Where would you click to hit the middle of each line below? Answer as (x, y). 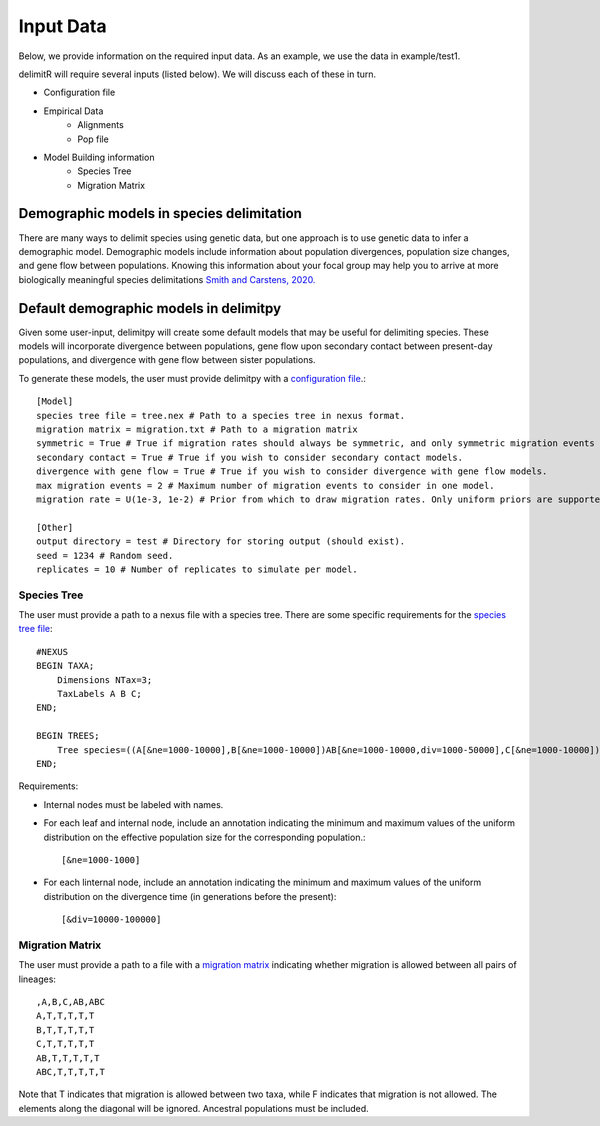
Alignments (100, 125)
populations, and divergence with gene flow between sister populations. (167, 360)
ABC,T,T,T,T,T (70, 1071)
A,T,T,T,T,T (65, 1016)
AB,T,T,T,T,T (68, 1058)
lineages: (37, 979)
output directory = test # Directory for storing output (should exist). (221, 541)
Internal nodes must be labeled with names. (133, 804)
